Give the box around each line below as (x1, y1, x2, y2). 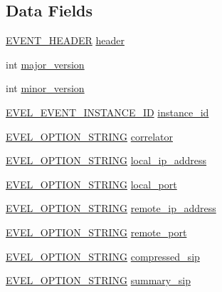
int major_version (6, 56, 85, 71)
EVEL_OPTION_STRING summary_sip (6, 273, 191, 288)
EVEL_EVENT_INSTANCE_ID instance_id (6, 104, 209, 119)
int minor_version (6, 81, 85, 96)
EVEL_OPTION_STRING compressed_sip (6, 248, 200, 263)
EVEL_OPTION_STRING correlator (6, 129, 173, 144)
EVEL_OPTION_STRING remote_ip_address (6, 201, 216, 216)
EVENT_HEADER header (6, 33, 125, 48)
